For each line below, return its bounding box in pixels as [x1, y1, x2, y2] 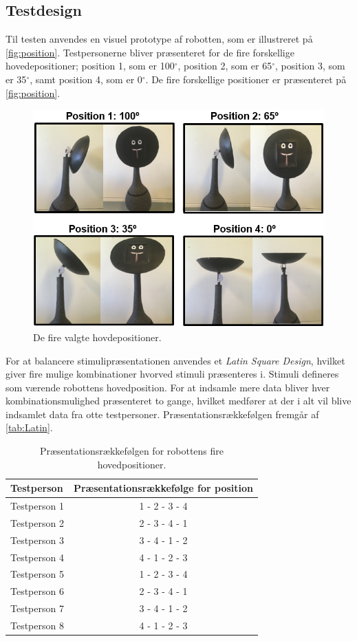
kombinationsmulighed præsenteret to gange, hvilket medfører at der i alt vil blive [6, 393, 351, 408]
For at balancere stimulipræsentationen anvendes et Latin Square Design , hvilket [6, 353, 345, 367]
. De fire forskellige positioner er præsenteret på [145, 72, 347, 86]
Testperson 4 [10, 550, 64, 564]
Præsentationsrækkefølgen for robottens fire [39, 444, 224, 458]
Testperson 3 [10, 532, 64, 547]
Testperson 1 [10, 499, 64, 513]
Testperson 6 [10, 584, 64, 598]
